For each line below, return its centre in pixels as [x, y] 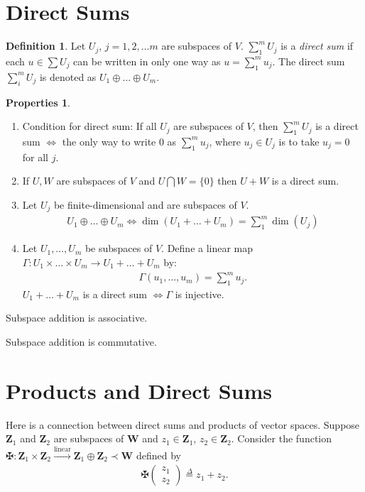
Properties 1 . [38, 102]
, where [225, 141]
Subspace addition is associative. [77, 318]
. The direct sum [309, 61]
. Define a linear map [207, 248]
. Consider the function [282, 438]
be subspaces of [119, 248]
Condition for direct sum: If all [89, 126]
